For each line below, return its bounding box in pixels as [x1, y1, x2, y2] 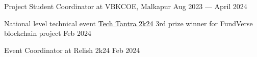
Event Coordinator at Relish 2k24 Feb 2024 [4, 44, 140, 55]
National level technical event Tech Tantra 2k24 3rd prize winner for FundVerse [4, 18, 253, 28]
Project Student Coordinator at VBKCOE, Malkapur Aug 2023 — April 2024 [4, 1, 247, 11]
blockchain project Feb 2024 [4, 28, 91, 38]
